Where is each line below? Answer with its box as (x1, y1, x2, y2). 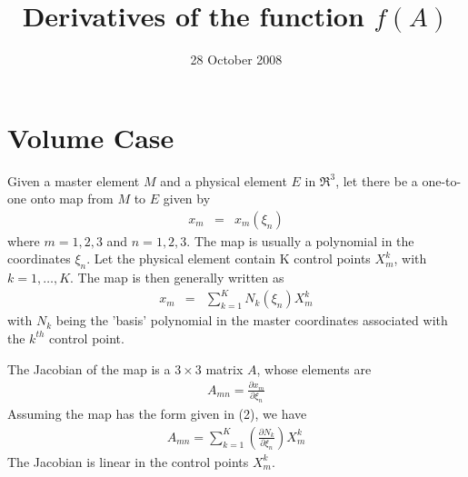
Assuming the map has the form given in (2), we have (7, 404, 307, 423)
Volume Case (7, 118, 174, 155)
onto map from (30, 189, 114, 208)
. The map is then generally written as (70, 268, 284, 287)
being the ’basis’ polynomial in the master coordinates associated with (55, 311, 448, 330)
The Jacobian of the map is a (7, 359, 171, 378)
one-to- (422, 171, 462, 190)
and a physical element (160, 171, 287, 190)
